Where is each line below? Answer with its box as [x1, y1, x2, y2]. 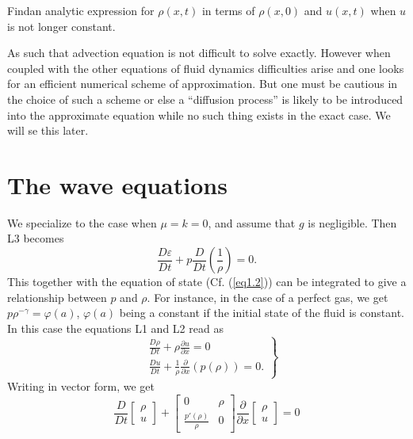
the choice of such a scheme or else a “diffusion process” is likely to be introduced [7, 90, 403, 107]
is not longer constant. [7, 17, 116, 34]
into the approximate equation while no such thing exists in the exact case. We [7, 106, 391, 123]
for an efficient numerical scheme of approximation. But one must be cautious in [7, 75, 398, 92]
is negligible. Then [308, 214, 397, 231]
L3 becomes [7, 230, 64, 246]
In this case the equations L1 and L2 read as [7, 319, 224, 336]
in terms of [201, 2, 255, 18]
